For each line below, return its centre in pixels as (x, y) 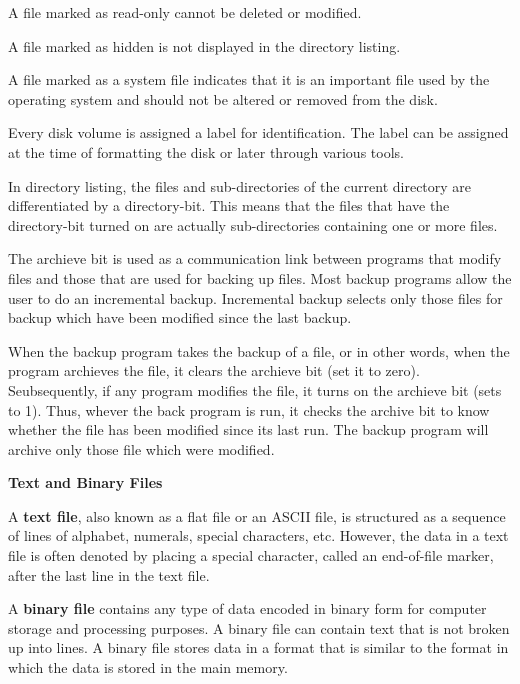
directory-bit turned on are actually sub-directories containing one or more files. (253, 224)
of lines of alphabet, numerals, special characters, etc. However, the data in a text (258, 535)
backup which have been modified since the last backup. (180, 317)
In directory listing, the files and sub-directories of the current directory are (240, 185)
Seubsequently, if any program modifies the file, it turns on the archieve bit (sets (255, 389)
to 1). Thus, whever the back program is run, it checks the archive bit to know (249, 409)
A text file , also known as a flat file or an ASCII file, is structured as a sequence (257, 515)
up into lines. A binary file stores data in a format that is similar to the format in (258, 647)
